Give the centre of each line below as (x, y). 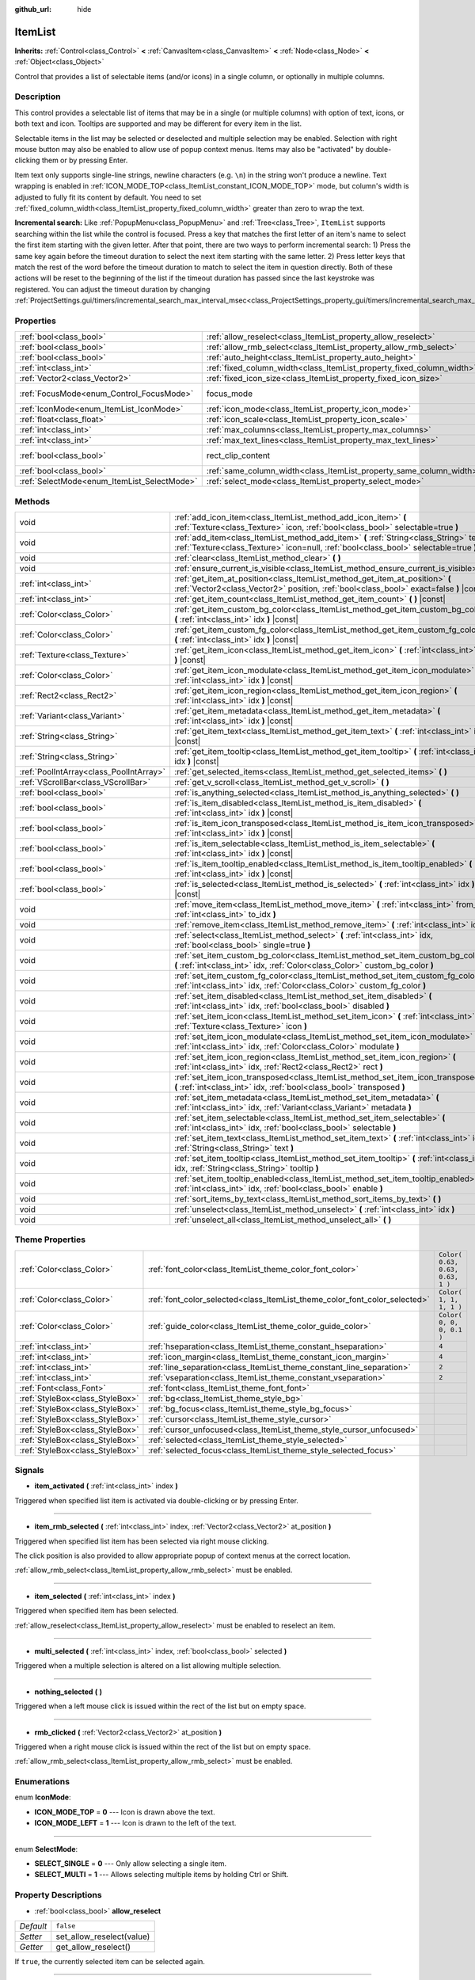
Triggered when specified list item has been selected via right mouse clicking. (142, 1541)
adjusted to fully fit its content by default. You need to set (108, 197)
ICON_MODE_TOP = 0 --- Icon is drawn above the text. (125, 1812)
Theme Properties (50, 1239)
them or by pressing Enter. (85, 160)
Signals (29, 1471)
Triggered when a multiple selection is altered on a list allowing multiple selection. (148, 1666)
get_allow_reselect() (93, 1947)
